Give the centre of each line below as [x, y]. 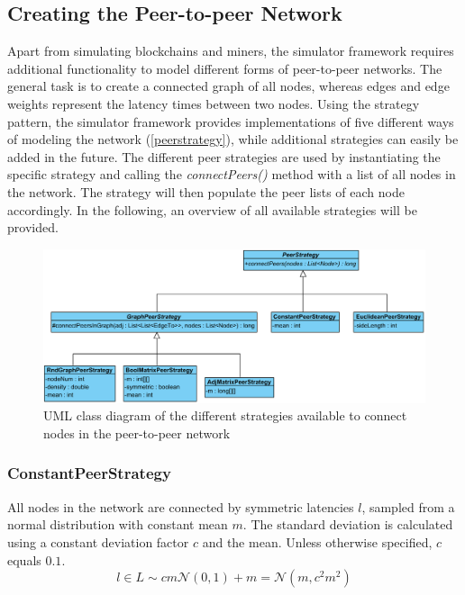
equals [24, 559]
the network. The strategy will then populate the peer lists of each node [206, 191]
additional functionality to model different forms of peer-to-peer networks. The [225, 68]
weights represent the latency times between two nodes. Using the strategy [214, 103]
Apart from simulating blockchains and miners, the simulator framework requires [231, 51]
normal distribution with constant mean [118, 524]
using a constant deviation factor [98, 541]
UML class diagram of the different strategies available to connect [225, 415]
